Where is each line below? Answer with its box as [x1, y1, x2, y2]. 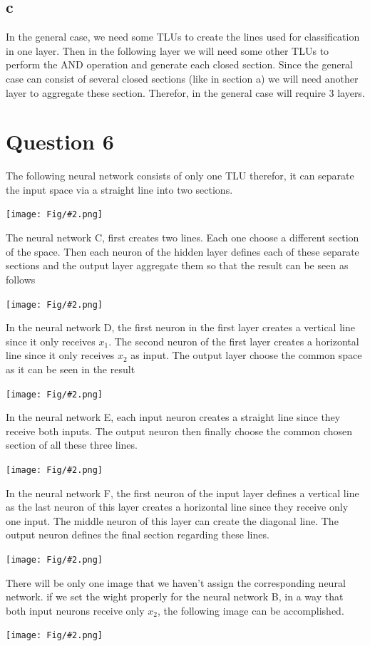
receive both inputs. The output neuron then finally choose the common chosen [6, 423, 353, 438]
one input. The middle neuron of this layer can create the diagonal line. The [6, 513, 339, 528]
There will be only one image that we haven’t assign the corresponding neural [6, 575, 346, 590]
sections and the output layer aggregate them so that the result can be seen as [6, 258, 349, 273]
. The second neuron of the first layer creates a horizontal [108, 333, 359, 348]
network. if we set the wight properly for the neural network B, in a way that [6, 589, 344, 604]
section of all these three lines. [6, 437, 138, 452]
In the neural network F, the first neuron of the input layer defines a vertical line [6, 485, 359, 500]
